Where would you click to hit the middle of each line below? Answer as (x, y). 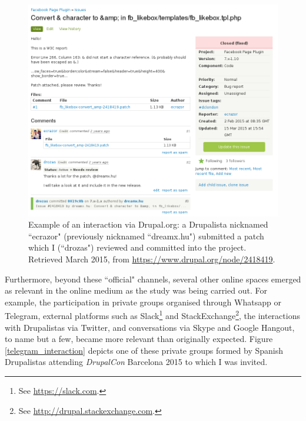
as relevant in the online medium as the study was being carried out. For (136, 290)
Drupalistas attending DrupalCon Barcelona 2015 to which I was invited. (136, 362)
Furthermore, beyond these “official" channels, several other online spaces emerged (153, 279)
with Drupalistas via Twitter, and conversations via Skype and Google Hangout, (150, 327)
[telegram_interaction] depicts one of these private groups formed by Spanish (144, 350)
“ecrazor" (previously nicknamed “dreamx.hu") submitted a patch (146, 236)
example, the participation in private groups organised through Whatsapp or (143, 302)
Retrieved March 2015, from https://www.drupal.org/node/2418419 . (152, 259)
